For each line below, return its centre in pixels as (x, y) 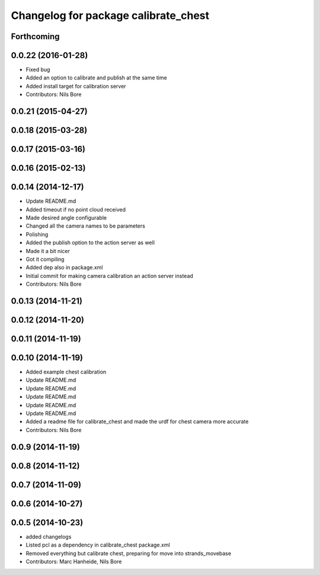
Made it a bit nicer (48, 251)
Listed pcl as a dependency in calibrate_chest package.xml (98, 545)
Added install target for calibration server (76, 86)
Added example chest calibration (66, 372)
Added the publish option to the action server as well (90, 242)
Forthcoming (35, 36)
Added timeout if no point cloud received (76, 209)
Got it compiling (45, 259)
